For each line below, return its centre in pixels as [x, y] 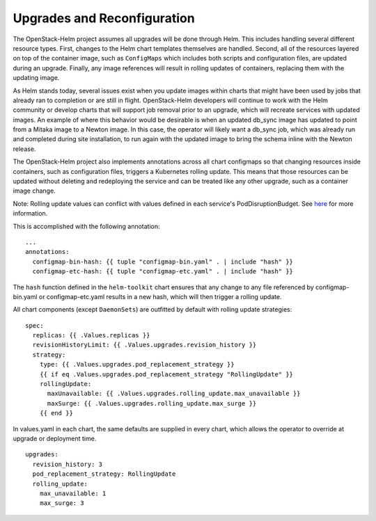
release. [24, 149]
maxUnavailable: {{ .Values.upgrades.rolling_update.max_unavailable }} [174, 394]
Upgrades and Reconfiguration [104, 18]
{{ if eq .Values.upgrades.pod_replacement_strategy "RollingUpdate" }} [166, 374]
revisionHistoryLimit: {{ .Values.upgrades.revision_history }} [144, 345]
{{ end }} [56, 413]
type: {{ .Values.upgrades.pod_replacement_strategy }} [137, 364]
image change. [34, 191]
